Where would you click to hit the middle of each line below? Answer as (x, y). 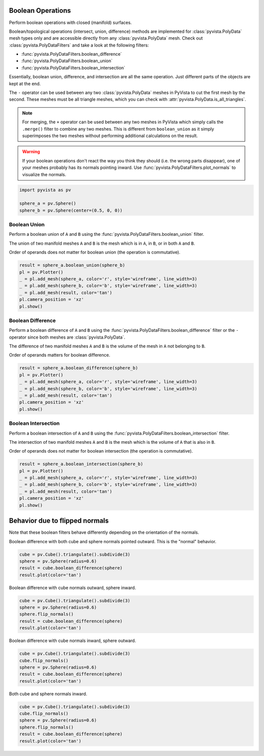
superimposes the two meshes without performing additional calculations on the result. (110, 136)
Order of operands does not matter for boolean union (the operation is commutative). (95, 252)
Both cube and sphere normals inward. (48, 694)
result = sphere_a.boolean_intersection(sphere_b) (81, 464)
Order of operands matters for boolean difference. (60, 355)
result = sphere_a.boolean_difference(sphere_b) (79, 368)
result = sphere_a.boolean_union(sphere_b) (72, 265)
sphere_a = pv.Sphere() (48, 204)
